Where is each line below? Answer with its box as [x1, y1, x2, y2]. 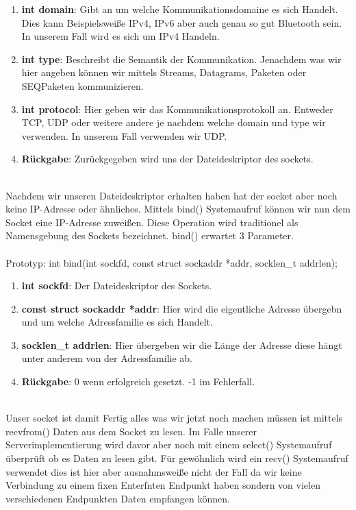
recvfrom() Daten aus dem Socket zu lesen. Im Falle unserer [5, 424, 257, 438]
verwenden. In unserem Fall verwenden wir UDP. [21, 128, 227, 143]
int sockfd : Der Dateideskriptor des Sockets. [21, 278, 212, 293]
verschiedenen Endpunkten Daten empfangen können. [5, 491, 230, 505]
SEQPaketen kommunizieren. [21, 78, 144, 93]
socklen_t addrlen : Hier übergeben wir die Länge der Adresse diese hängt [21, 337, 342, 352]
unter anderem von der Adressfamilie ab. [21, 351, 192, 365]
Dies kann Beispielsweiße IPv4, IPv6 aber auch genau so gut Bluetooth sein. [21, 15, 342, 29]
